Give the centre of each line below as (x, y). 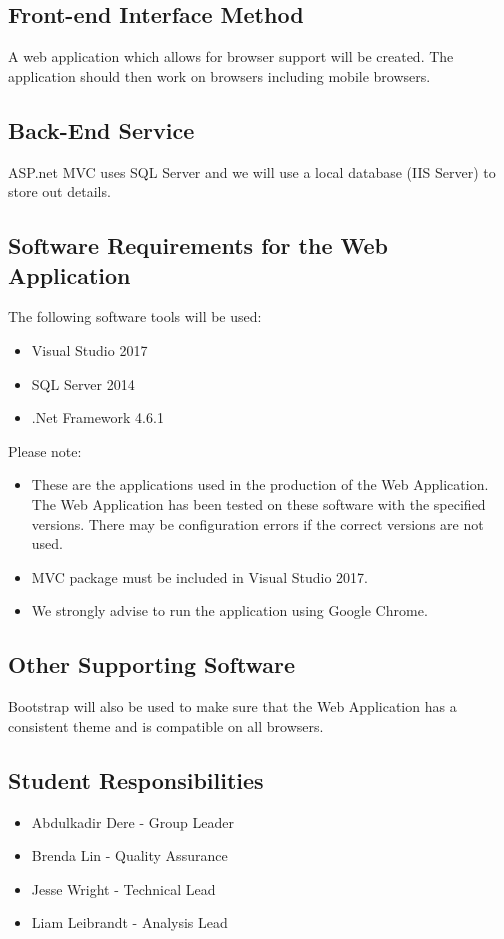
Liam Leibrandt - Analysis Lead (129, 922)
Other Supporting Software (152, 664)
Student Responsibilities (136, 779)
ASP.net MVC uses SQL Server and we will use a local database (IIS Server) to (252, 171)
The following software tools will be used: (135, 316)
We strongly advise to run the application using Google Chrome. (229, 610)
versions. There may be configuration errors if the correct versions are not (257, 523)
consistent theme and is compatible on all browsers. (166, 725)
